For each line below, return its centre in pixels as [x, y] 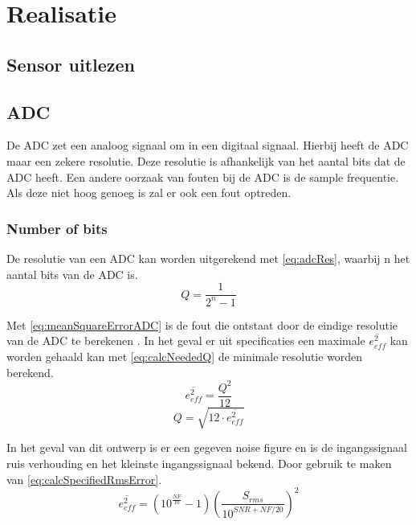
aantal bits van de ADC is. [72, 274]
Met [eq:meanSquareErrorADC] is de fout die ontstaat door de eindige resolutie [202, 324]
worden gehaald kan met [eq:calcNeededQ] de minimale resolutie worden [185, 357]
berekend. [30, 372]
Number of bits [57, 228]
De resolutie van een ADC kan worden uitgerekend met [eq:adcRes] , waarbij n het [208, 258]
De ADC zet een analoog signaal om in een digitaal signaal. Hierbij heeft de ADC [208, 145]
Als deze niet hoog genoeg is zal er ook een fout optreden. [149, 193]
